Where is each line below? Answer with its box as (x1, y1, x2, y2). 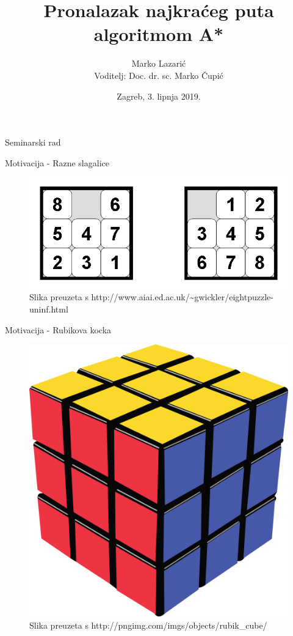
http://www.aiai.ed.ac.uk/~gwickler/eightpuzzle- (91, 290, 273, 303)
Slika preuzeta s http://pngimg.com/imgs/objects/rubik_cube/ (29, 618, 267, 631)
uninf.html (29, 303, 68, 316)
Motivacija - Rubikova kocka (5, 323, 112, 336)
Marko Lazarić (131, 57, 186, 70)
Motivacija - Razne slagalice (5, 156, 109, 169)
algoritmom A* (93, 21, 224, 46)
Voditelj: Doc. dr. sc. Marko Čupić (94, 68, 223, 81)
